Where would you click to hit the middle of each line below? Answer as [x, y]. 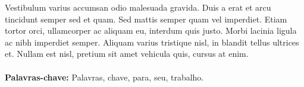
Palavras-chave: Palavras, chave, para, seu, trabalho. [104, 77]
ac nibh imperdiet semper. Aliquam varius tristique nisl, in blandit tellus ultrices [152, 42]
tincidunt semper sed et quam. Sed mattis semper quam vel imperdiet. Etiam [146, 19]
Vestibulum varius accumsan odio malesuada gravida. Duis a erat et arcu [138, 7]
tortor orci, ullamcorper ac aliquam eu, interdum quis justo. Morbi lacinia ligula [151, 30]
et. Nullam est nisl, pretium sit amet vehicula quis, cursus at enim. [127, 54]
